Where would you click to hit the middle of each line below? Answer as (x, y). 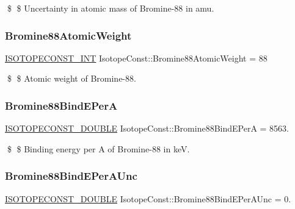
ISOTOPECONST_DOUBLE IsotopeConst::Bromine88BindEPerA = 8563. (147, 128)
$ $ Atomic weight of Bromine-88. (71, 78)
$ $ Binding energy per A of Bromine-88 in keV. (98, 148)
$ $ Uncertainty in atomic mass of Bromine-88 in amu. (111, 8)
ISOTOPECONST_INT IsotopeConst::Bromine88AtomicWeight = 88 (136, 58)
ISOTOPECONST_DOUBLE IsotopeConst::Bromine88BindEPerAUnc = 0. (148, 198)
